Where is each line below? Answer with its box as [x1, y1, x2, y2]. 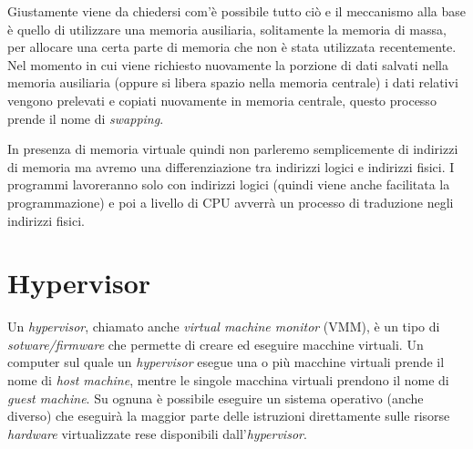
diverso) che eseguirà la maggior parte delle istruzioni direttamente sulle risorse [7, 406, 450, 425]
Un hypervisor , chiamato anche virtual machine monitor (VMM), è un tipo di [7, 317, 440, 336]
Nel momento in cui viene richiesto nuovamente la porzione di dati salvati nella [7, 55, 448, 74]
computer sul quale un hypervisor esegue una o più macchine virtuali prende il [7, 352, 445, 372]
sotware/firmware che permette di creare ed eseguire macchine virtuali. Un [7, 334, 424, 353]
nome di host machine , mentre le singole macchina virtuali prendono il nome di [7, 371, 449, 390]
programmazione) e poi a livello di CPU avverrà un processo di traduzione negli [7, 192, 454, 211]
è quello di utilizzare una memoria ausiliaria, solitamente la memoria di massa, [7, 19, 447, 38]
